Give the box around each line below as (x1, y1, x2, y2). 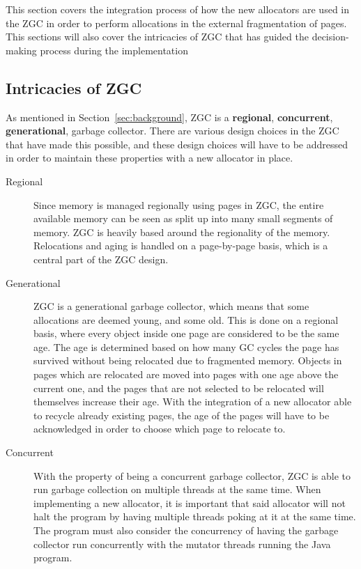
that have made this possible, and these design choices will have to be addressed (6, 137, 348, 151)
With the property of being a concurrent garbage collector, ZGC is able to (33, 468, 351, 483)
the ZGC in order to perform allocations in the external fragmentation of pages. (6, 15, 347, 30)
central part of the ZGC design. (33, 251, 169, 266)
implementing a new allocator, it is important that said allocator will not (33, 495, 346, 510)
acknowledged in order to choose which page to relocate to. (33, 421, 286, 436)
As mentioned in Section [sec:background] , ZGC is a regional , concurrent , (6, 109, 333, 124)
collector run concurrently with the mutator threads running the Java (33, 536, 331, 551)
